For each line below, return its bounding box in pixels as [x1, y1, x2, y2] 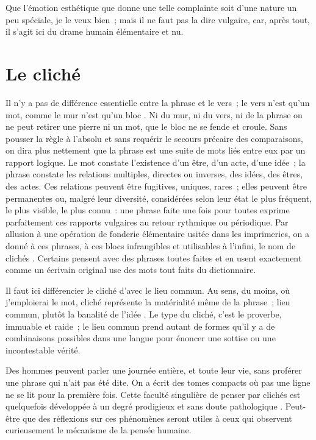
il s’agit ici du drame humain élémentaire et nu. [5, 25, 184, 38]
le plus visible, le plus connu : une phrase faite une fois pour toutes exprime [5, 204, 290, 216]
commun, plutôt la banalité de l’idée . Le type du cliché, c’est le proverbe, [5, 308, 282, 320]
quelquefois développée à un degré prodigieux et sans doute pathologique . [5, 400, 283, 413]
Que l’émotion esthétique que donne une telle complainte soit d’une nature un [5, 1, 297, 13]
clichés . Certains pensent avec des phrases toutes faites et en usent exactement [5, 251, 302, 264]
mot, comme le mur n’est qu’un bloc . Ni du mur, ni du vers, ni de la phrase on [5, 108, 303, 121]
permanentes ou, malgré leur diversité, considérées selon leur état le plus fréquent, [5, 191, 312, 204]
